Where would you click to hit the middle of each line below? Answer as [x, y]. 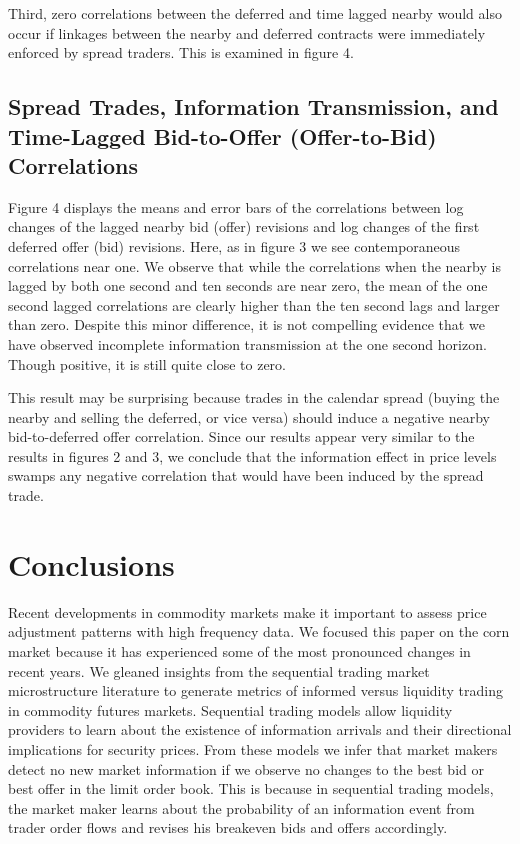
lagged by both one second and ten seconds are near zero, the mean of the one [248, 285]
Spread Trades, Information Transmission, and [253, 106]
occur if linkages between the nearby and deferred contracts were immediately [247, 32]
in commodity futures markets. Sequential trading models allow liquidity [230, 709]
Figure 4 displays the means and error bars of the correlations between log [236, 206]
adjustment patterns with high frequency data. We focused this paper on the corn [259, 631]
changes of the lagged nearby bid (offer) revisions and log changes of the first [244, 226]
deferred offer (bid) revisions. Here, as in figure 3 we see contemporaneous [234, 245]
